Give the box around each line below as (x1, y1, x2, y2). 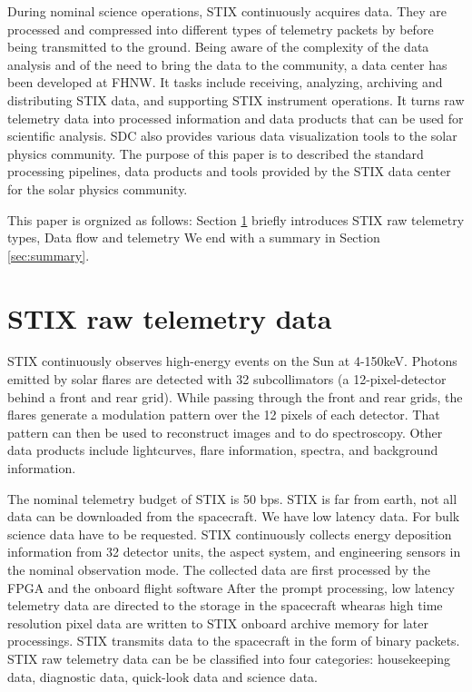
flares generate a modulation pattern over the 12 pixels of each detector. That (7, 405, 440, 424)
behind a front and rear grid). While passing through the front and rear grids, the (7, 387, 463, 406)
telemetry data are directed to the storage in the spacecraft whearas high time (7, 596, 443, 615)
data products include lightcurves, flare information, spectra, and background (7, 440, 438, 460)
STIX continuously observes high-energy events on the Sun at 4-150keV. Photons (7, 351, 457, 371)
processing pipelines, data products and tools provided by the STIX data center (7, 162, 451, 181)
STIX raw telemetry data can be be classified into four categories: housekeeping (7, 648, 451, 667)
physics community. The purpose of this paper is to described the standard (7, 143, 424, 163)
